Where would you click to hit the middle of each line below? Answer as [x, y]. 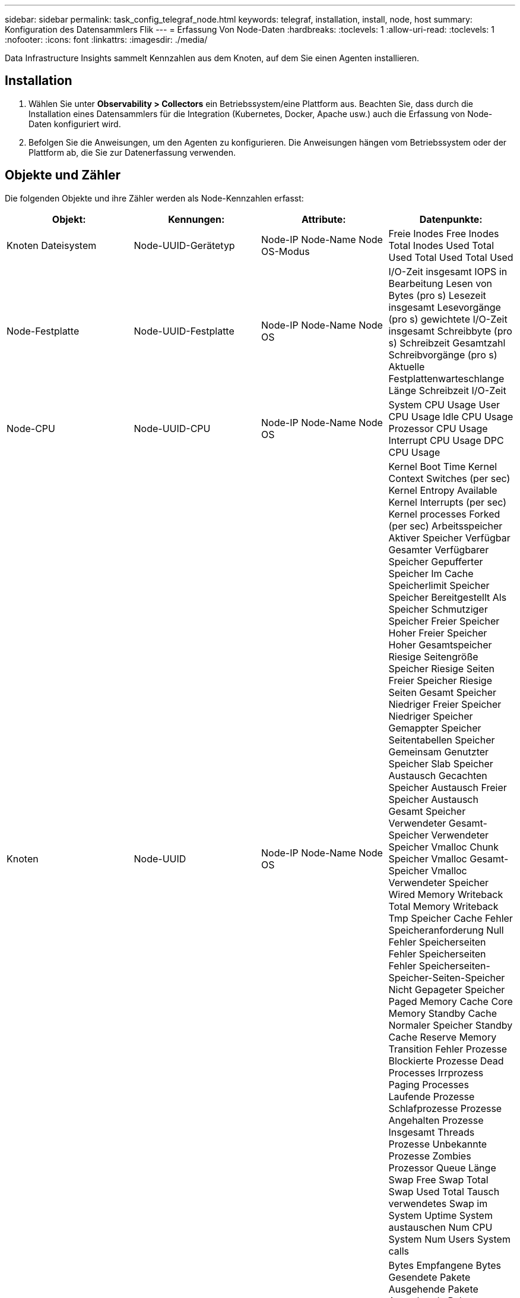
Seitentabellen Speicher [442, 740]
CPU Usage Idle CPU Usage [451, 416]
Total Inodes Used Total [441, 245]
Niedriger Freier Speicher [445, 704]
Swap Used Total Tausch [444, 1191]
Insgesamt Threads [432, 1132]
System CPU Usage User [444, 404]
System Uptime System [440, 1215]
